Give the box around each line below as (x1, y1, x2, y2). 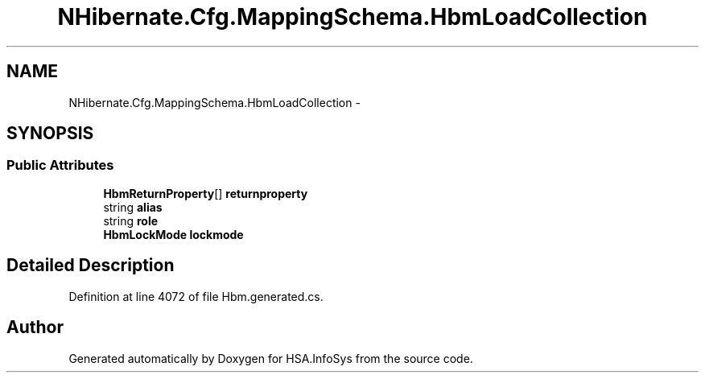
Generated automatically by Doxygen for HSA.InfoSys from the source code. (68, 351, 473, 365)
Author (6, 317, 64, 338)
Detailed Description (6, 255, 175, 276)
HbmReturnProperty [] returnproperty (103, 186, 308, 200)
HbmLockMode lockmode (103, 227, 244, 241)
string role (103, 213, 159, 228)
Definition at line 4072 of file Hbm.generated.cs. (68, 289, 324, 303)
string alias (103, 200, 163, 214)
